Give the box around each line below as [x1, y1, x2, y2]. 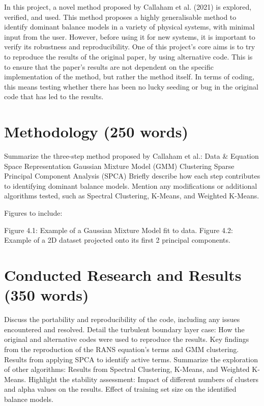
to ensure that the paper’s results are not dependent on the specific [4, 61, 214, 72]
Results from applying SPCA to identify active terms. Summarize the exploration [4, 354, 258, 364]
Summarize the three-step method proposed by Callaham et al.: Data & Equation [4, 151, 259, 161]
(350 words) [4, 284, 89, 305]
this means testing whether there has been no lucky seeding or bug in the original [4, 81, 258, 92]
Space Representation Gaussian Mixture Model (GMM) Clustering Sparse [4, 160, 234, 171]
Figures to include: [4, 208, 63, 218]
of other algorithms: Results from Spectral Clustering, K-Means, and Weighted [4, 364, 250, 374]
